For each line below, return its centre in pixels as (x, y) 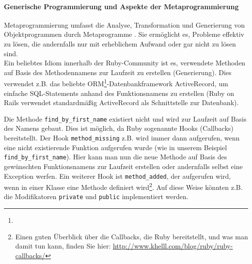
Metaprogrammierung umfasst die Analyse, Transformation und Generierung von (124, 24)
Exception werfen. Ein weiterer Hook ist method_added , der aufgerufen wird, (118, 176)
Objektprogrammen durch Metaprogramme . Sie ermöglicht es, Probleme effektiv (124, 34)
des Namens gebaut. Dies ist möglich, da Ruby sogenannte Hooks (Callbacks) (119, 128)
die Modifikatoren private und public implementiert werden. (96, 196)
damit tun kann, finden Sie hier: (63, 246)
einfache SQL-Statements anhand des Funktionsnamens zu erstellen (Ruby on (119, 93)
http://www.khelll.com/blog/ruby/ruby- (173, 246)
